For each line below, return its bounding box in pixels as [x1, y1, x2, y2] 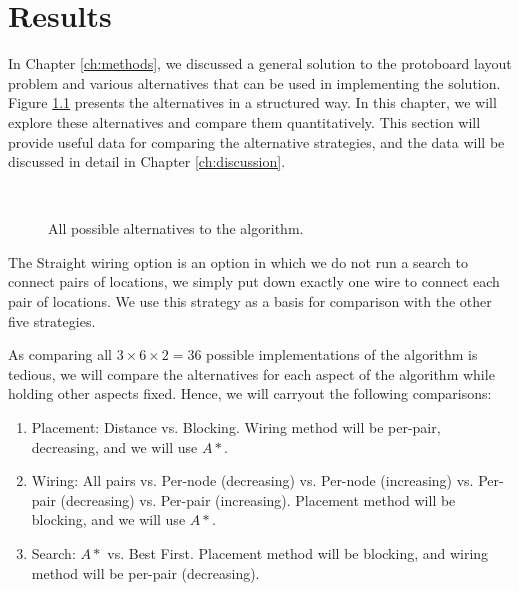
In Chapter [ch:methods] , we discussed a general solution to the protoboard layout [8, 53, 512, 74]
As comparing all [8, 344, 112, 365]
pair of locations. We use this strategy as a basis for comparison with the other [8, 291, 492, 312]
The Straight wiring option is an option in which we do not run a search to [8, 251, 468, 272]
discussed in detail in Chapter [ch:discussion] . [8, 151, 286, 172]
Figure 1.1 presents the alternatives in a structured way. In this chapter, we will [8, 92, 497, 113]
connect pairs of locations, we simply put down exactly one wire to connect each [8, 271, 500, 292]
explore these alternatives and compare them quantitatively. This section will [8, 111, 481, 132]
